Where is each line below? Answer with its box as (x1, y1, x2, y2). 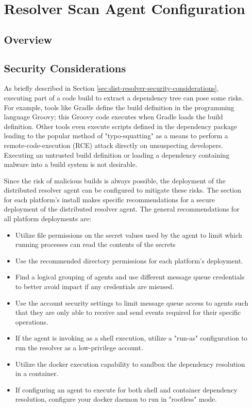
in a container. (15, 368, 59, 378)
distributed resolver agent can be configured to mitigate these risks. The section (4, 185, 241, 195)
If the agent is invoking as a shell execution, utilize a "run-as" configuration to (15, 333, 248, 343)
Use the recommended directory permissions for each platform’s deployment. (15, 255, 243, 265)
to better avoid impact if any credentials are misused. (15, 281, 174, 292)
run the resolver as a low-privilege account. (15, 342, 143, 353)
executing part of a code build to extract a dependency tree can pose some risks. (4, 92, 244, 102)
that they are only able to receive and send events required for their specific (15, 307, 241, 317)
